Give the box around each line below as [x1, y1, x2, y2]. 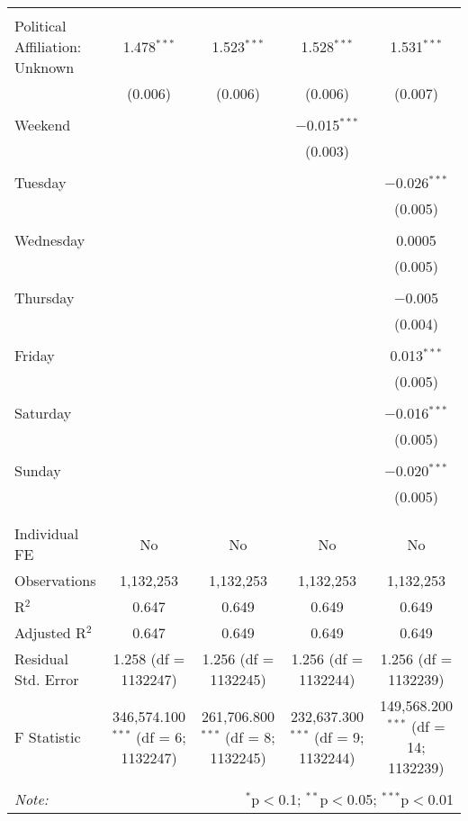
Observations [14, 570, 96, 591]
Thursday [14, 287, 75, 308]
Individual [14, 523, 79, 544]
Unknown [14, 57, 75, 77]
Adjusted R [14, 622, 86, 643]
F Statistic [14, 726, 81, 747]
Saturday [14, 402, 72, 423]
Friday [14, 345, 55, 365]
